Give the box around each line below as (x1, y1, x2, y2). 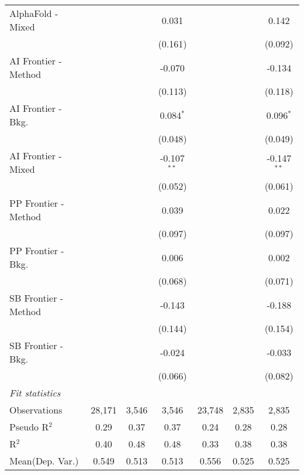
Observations (9, 403, 63, 416)
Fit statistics (9, 386, 61, 399)
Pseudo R (9, 420, 49, 433)
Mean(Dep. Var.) (9, 454, 79, 467)
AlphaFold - (9, 6, 58, 20)
